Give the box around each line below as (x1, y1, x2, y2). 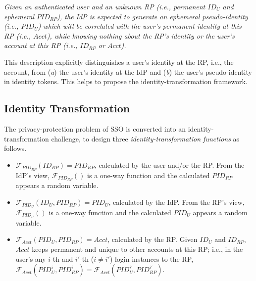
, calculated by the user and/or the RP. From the (95, 159, 245, 170)
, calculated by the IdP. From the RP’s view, (108, 197, 245, 207)
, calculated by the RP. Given (107, 234, 198, 244)
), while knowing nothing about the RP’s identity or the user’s (47, 30, 235, 41)
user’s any (15, 253, 46, 264)
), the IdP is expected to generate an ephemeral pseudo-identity (57, 11, 248, 21)
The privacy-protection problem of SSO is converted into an (4, 123, 186, 134)
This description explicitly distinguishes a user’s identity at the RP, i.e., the (4, 56, 234, 67)
